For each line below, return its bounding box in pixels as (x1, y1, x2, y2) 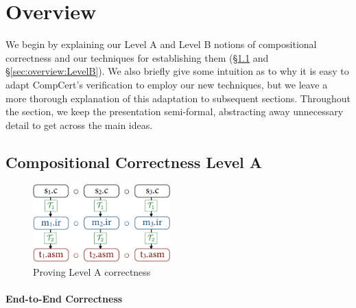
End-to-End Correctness (5, 292, 123, 306)
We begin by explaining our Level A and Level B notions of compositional (5, 37, 317, 51)
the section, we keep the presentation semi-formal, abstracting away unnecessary (5, 104, 344, 119)
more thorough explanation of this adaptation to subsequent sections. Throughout (5, 91, 351, 105)
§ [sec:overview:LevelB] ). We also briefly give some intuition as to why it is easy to (5, 64, 349, 78)
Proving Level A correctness (33, 264, 151, 279)
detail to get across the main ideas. (5, 117, 153, 132)
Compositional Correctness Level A (5, 151, 263, 172)
